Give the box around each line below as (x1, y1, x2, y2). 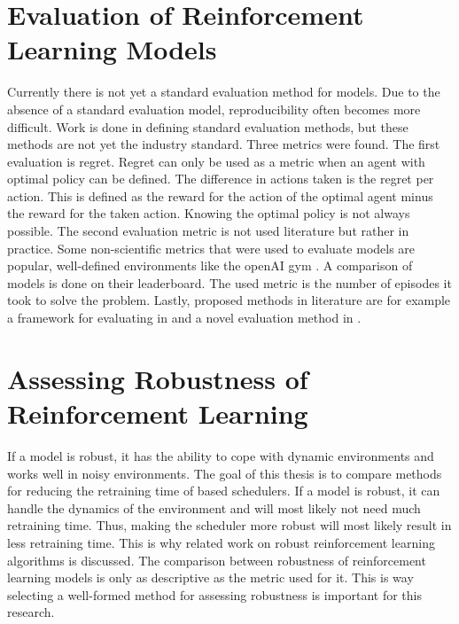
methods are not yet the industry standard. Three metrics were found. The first (7, 135, 440, 153)
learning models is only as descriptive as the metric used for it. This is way (7, 568, 414, 587)
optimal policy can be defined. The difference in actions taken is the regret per (7, 169, 434, 188)
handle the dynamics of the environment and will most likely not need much (7, 498, 421, 517)
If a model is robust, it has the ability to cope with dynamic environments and (7, 446, 434, 464)
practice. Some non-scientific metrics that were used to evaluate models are (7, 238, 416, 257)
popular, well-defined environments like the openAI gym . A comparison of (7, 256, 413, 275)
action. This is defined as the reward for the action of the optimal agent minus (7, 186, 433, 205)
